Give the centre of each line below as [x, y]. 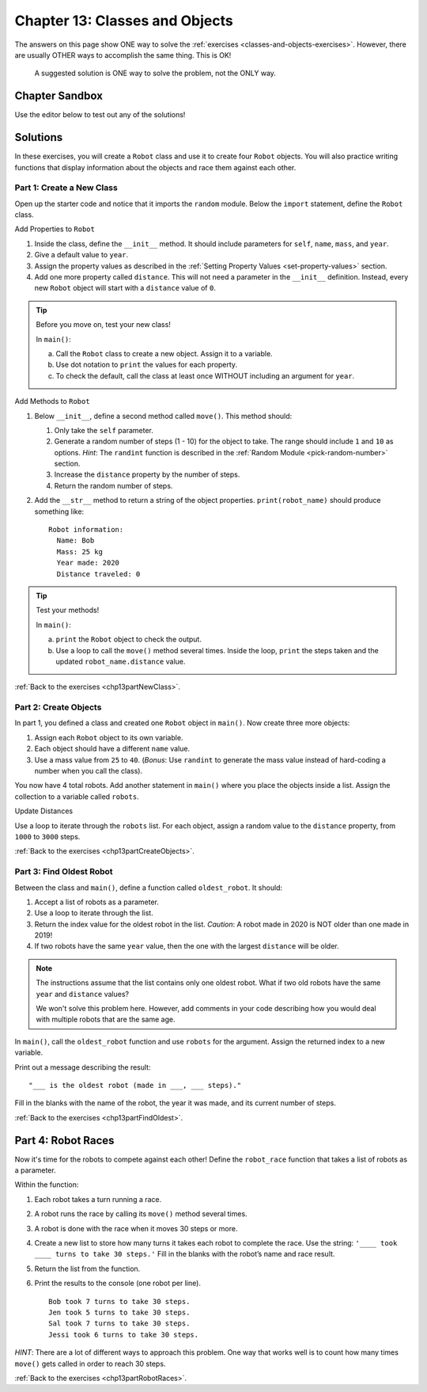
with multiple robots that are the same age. [106, 1019]
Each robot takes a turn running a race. [98, 1199]
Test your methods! [68, 610]
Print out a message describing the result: [83, 1067]
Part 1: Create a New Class [66, 188]
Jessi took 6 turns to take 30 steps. [124, 1335]
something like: [59, 512]
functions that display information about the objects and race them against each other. [155, 167]
